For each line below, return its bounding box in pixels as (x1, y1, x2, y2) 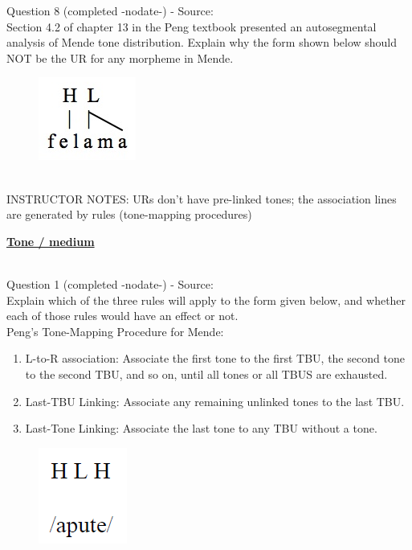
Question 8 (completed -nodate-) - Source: (6, 2, 214, 18)
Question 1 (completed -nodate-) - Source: (6, 275, 214, 292)
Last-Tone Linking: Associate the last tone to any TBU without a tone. (25, 420, 377, 437)
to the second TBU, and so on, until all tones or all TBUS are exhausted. (25, 365, 388, 382)
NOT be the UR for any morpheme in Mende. (6, 49, 234, 66)
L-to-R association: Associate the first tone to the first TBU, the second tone (25, 350, 405, 367)
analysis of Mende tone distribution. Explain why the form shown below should (6, 34, 398, 51)
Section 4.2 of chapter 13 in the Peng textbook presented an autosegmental (6, 18, 377, 35)
